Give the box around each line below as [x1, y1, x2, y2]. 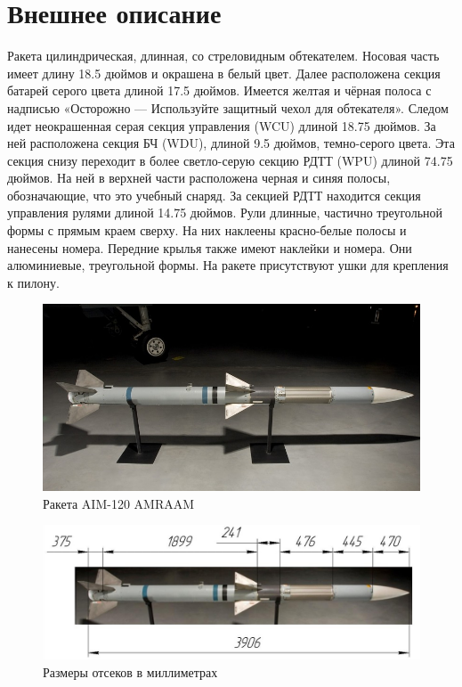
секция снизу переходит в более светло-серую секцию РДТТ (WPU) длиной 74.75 [7, 151, 453, 169]
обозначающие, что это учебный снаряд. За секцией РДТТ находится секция [7, 185, 421, 204]
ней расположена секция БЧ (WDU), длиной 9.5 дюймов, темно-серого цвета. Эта [7, 134, 455, 152]
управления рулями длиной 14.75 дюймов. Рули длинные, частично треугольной [7, 203, 443, 222]
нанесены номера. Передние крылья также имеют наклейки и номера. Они [7, 238, 412, 257]
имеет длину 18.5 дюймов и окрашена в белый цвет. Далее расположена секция [7, 63, 441, 82]
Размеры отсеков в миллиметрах [43, 662, 218, 681]
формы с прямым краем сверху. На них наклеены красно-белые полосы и [7, 221, 407, 240]
